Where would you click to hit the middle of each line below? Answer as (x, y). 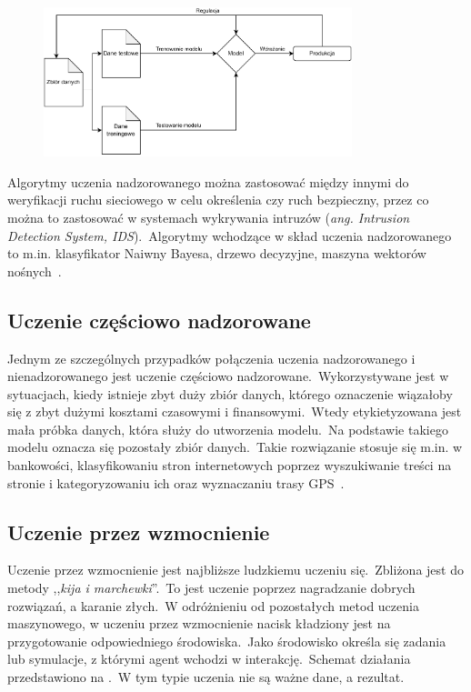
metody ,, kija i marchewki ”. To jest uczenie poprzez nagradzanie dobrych (211, 588)
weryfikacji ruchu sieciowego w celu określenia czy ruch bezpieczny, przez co (218, 200)
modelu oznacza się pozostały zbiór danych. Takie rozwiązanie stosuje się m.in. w (235, 447)
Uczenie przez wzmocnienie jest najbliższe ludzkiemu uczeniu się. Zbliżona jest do (235, 570)
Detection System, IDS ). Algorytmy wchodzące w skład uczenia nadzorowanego (230, 235)
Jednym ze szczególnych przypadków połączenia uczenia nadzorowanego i (211, 358)
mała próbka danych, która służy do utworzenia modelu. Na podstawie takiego (228, 429)
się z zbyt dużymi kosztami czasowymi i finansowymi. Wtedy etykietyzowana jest (235, 411)
